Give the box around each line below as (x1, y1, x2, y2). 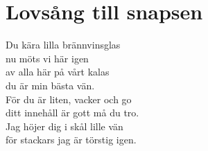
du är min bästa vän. (6, 78, 95, 92)
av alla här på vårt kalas (6, 64, 110, 79)
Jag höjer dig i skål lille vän (6, 118, 123, 133)
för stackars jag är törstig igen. (6, 132, 137, 147)
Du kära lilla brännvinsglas (6, 37, 121, 52)
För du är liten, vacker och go (6, 91, 132, 106)
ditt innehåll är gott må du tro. (6, 105, 139, 120)
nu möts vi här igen (6, 51, 89, 65)
